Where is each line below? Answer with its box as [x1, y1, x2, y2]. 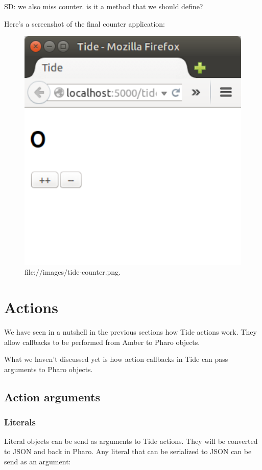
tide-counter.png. [67, 267, 121, 277]
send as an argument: [4, 456, 71, 466]
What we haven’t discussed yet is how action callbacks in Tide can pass [4, 354, 228, 364]
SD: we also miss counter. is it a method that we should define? [4, 1, 203, 11]
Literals [4, 416, 36, 428]
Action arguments [4, 389, 100, 404]
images [42, 267, 64, 277]
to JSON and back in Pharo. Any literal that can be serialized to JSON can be [4, 446, 252, 457]
